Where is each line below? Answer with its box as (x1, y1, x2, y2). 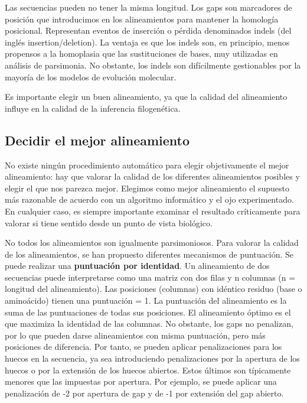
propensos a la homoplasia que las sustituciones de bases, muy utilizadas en (5, 47, 278, 60)
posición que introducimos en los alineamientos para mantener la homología (5, 12, 279, 25)
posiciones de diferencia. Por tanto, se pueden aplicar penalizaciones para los (5, 340, 282, 353)
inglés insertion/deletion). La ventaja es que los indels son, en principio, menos (5, 35, 290, 48)
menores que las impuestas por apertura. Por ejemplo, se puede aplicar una (5, 375, 277, 388)
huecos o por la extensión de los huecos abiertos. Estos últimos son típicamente (5, 363, 291, 376)
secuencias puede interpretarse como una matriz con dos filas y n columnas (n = (5, 271, 296, 283)
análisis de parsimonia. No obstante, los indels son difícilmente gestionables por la (5, 58, 301, 71)
